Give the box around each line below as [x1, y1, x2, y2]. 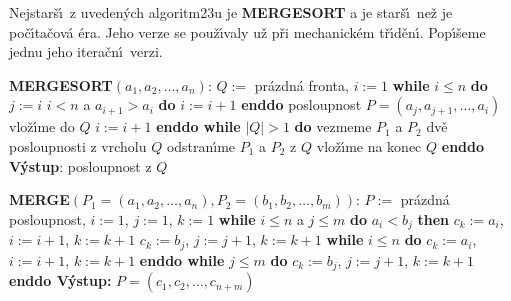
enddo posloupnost [241, 94, 362, 115]
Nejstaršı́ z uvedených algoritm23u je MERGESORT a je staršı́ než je [9, 2, 453, 22]
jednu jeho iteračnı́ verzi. [9, 41, 163, 62]
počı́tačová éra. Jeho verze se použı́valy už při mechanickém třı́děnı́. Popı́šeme [9, 21, 486, 42]
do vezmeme [294, 116, 372, 137]
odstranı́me [166, 135, 236, 156]
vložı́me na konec [316, 135, 422, 156]
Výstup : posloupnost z [9, 155, 152, 176]
